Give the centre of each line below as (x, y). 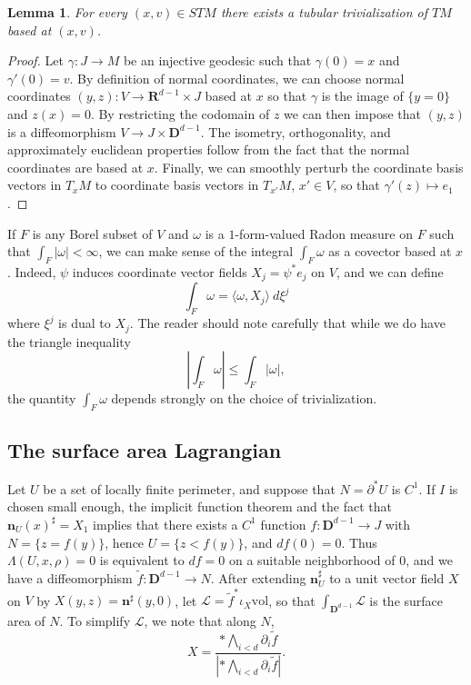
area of (26, 621)
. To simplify (95, 621)
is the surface (406, 600)
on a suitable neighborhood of (312, 560)
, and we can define (390, 271)
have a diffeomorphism (70, 577)
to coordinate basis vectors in (177, 185)
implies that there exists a (165, 524)
